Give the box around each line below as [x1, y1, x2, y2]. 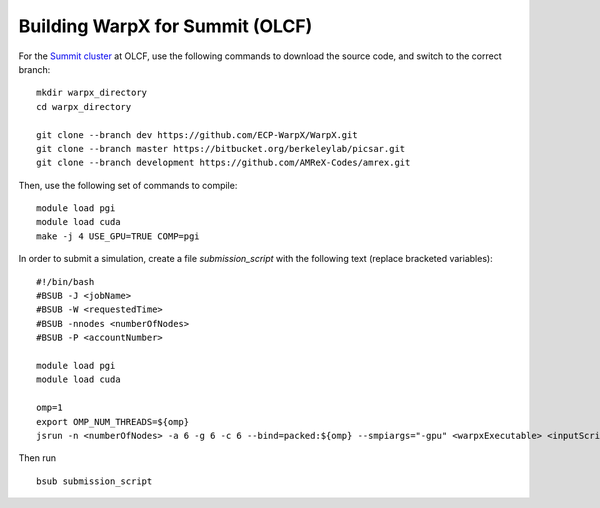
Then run [18, 452, 57, 464]
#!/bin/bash [36, 276, 95, 287]
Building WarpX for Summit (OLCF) [18, 15, 313, 37]
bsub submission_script [36, 475, 153, 487]
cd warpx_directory [36, 101, 132, 112]
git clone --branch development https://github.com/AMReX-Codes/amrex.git [36, 157, 411, 169]
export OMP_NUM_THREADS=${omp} [36, 416, 190, 427]
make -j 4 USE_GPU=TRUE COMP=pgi [36, 230, 200, 242]
